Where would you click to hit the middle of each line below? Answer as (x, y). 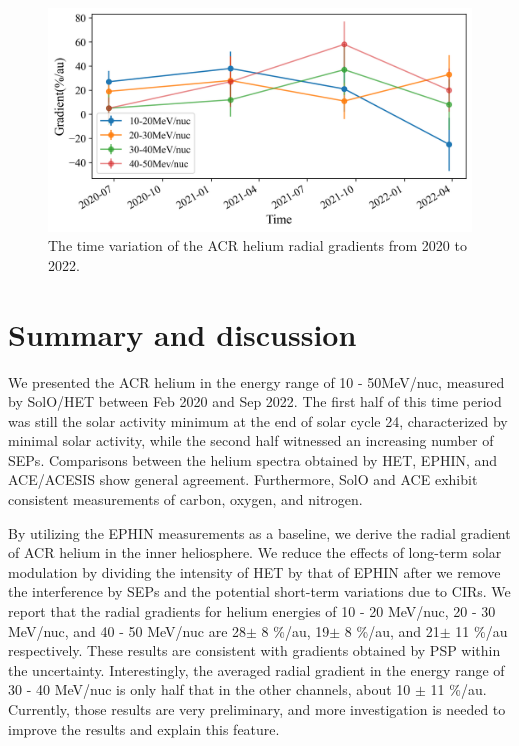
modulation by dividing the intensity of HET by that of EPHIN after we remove (254, 571)
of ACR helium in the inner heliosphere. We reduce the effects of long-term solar (255, 552)
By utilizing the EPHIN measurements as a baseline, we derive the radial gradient (259, 532)
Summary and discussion (182, 333)
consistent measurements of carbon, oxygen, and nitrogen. (185, 499)
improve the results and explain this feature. (144, 728)
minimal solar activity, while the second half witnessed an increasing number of (251, 440)
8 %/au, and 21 (392, 630)
